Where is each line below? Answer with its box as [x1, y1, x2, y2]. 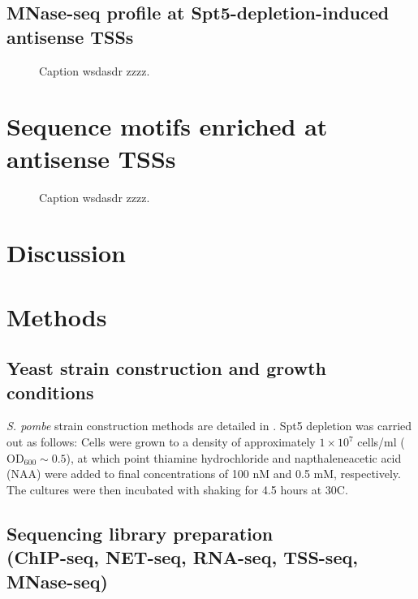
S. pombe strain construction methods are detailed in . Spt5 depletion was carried [6, 417, 412, 434]
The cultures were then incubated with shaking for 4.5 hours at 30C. [6, 480, 348, 498]
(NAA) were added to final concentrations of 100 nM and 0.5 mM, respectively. [6, 465, 401, 482]
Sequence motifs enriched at [6, 110, 328, 143]
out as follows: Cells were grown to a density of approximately [6, 433, 316, 450]
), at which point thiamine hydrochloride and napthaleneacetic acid [66, 449, 402, 466]
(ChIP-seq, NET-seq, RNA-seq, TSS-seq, [6, 545, 358, 570]
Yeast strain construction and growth [6, 356, 326, 381]
